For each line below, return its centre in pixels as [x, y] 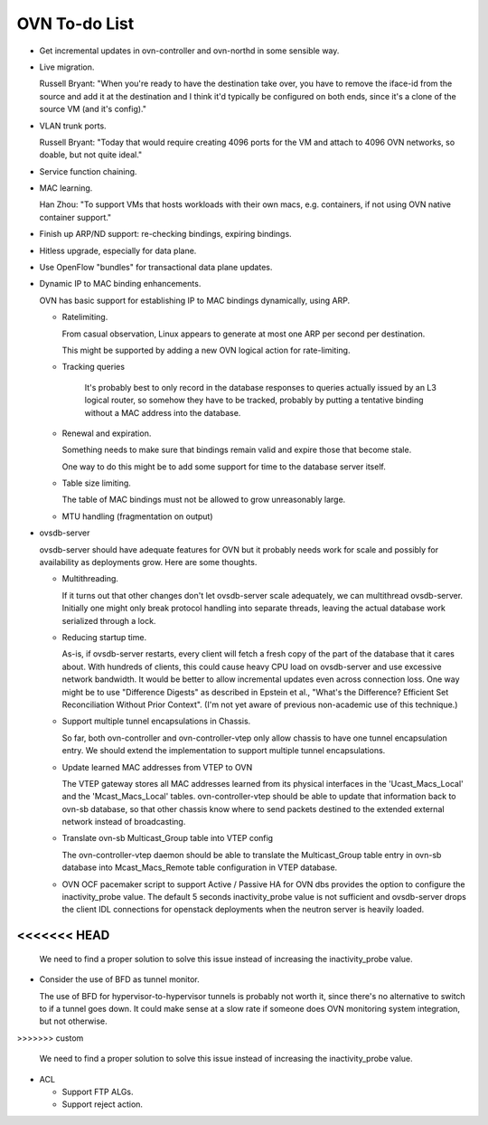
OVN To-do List [75, 24]
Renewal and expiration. [107, 433]
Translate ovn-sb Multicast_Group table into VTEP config [168, 838]
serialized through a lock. [109, 620]
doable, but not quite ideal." [91, 155]
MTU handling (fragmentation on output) [137, 516]
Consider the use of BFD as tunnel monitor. [119, 979]
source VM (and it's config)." [93, 109]
